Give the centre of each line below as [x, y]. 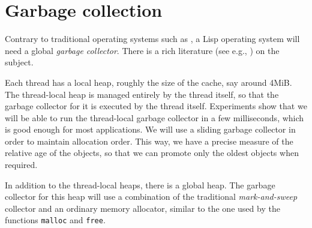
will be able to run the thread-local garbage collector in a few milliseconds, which [154, 117]
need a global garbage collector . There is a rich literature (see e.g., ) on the [142, 50]
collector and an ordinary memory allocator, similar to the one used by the [142, 208]
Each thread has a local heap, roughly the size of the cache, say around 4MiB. [148, 82]
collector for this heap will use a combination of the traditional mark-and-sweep [151, 196]
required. [21, 165]
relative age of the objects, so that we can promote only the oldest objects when [152, 153]
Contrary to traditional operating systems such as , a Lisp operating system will [152, 39]
